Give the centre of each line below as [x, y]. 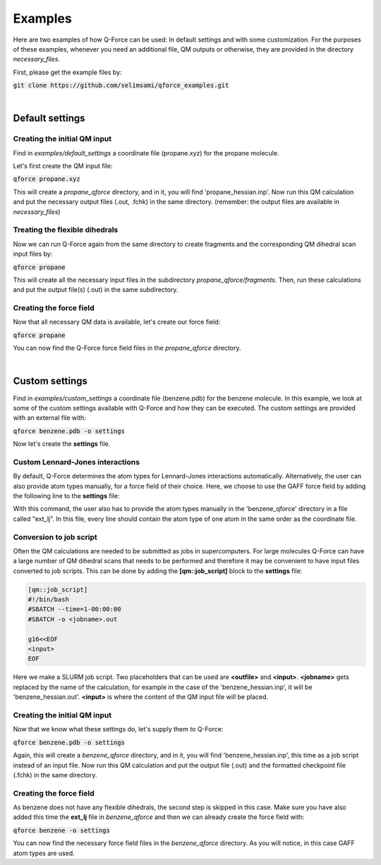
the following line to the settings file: [66, 496]
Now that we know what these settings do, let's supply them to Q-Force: [118, 729]
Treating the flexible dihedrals [66, 230]
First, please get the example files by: [68, 72]
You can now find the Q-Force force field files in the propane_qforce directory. [127, 348]
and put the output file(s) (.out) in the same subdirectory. [96, 290]
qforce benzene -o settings [62, 830]
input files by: [33, 254]
